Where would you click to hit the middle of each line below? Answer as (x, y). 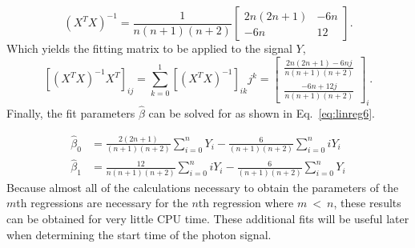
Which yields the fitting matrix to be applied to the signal (149, 48)
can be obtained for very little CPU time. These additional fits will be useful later (208, 218)
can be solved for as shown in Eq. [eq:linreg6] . (262, 112)
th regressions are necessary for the (102, 203)
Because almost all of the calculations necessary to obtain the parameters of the (203, 187)
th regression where (246, 203)
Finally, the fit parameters (71, 112)
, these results (367, 203)
